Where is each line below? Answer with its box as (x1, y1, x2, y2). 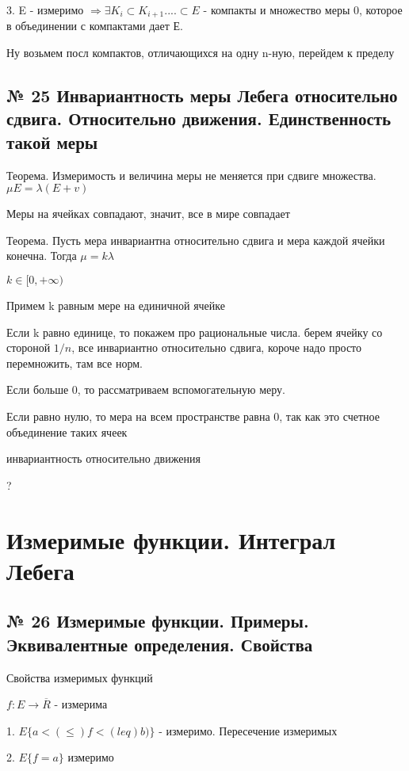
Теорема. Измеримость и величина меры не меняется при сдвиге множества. (6, 166, 377, 183)
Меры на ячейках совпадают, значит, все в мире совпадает (6, 205, 290, 222)
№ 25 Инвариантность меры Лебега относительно (6, 83, 398, 108)
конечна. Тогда (6, 247, 77, 264)
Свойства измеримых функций (6, 669, 153, 685)
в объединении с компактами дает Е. (6, 17, 183, 34)
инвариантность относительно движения (6, 450, 201, 467)
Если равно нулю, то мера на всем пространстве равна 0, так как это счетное (6, 407, 380, 424)
